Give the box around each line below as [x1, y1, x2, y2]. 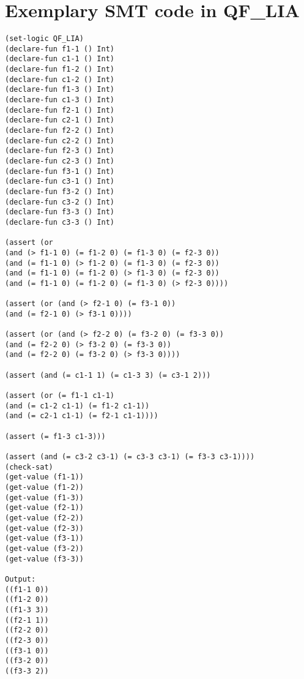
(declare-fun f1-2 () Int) [5, 65, 114, 74]
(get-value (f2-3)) [5, 523, 84, 533]
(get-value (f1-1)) [5, 473, 84, 482]
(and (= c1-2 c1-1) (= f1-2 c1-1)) [5, 401, 150, 410]
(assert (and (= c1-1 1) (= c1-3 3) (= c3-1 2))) [5, 370, 211, 380]
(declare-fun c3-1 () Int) [5, 177, 114, 186]
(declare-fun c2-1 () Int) [5, 116, 114, 125]
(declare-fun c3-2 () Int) [5, 197, 114, 206]
